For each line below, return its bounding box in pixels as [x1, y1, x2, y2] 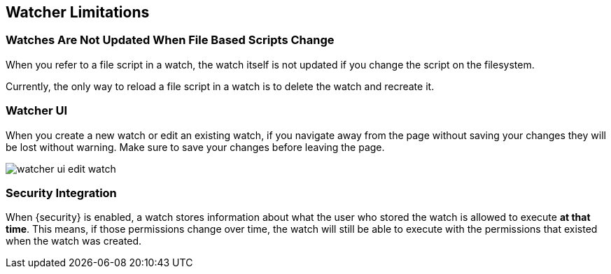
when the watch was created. [6, 235, 142, 247]
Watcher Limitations [6, 3, 150, 21]
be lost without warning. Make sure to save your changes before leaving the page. [6, 140, 385, 153]
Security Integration [6, 185, 117, 200]
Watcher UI [6, 103, 68, 118]
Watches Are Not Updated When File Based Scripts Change [6, 33, 335, 48]
